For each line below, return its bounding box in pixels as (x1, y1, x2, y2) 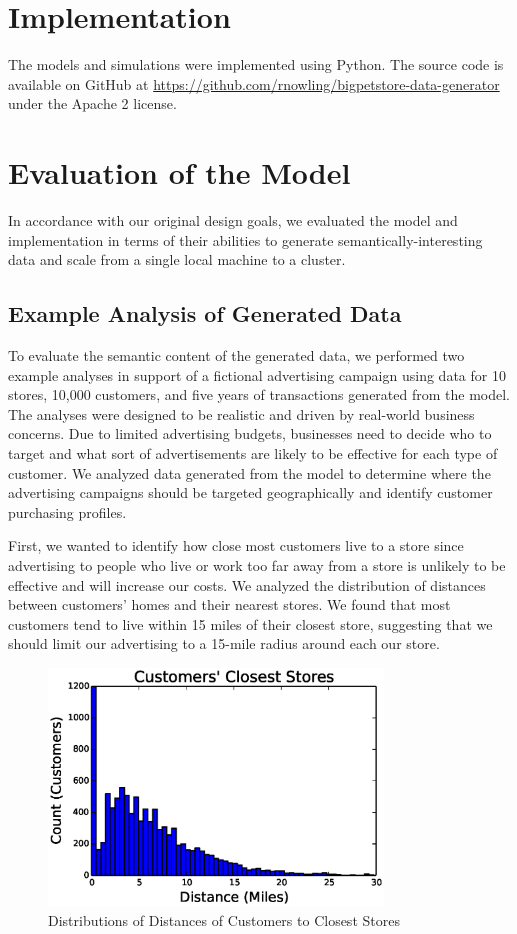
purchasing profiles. (8, 501, 127, 522)
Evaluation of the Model (8, 152, 351, 193)
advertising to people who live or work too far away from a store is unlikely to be (8, 554, 506, 575)
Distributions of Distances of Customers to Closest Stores (48, 910, 400, 931)
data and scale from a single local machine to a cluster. (8, 249, 346, 270)
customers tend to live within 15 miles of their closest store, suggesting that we (8, 613, 493, 634)
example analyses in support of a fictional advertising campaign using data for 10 (8, 364, 506, 385)
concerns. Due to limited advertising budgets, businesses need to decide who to (8, 423, 492, 444)
